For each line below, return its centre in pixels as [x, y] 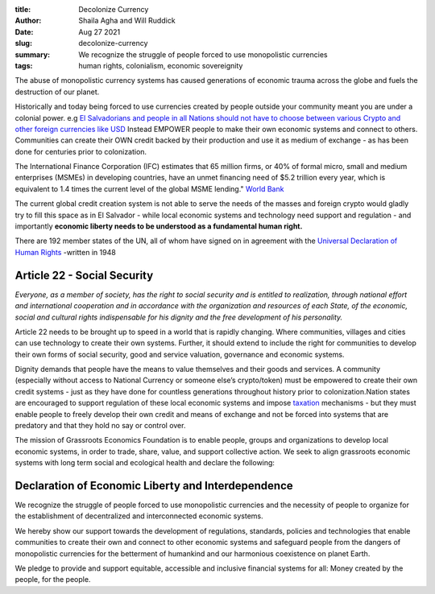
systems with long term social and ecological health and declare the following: [145, 463]
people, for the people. [53, 580]
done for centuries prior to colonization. [81, 151]
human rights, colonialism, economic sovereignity [161, 65]
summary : [33, 54]
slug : [23, 43]
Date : [24, 31]
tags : [24, 65]
